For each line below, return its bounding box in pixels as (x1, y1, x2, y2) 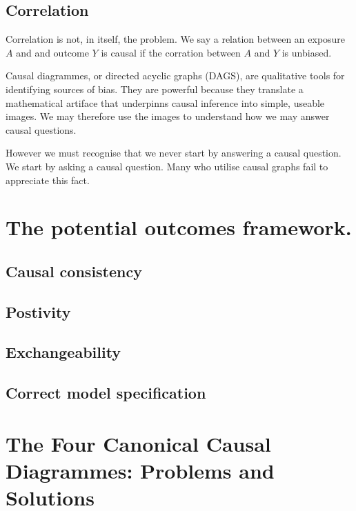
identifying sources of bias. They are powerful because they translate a (6, 81, 304, 96)
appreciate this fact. (6, 172, 90, 187)
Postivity (6, 301, 71, 322)
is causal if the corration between (101, 45, 241, 59)
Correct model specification (6, 382, 206, 403)
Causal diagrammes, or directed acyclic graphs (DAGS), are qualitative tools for (6, 68, 345, 83)
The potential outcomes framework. (6, 213, 352, 241)
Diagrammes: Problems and (6, 457, 275, 485)
